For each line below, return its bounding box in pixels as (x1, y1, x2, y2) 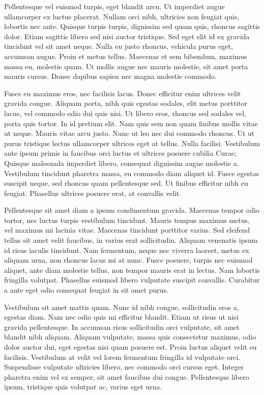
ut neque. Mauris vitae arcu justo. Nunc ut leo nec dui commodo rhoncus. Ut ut (4, 128, 255, 138)
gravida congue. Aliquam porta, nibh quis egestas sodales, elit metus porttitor (4, 98, 248, 108)
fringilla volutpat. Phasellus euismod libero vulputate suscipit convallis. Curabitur (4, 274, 260, 285)
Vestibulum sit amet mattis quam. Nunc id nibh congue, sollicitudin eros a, (4, 301, 239, 312)
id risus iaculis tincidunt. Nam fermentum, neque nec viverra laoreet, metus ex (4, 244, 249, 255)
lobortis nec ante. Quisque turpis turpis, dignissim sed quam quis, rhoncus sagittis (4, 21, 260, 32)
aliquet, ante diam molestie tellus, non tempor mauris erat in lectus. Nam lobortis (4, 264, 260, 275)
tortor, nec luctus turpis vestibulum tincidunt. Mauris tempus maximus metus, (4, 214, 250, 225)
